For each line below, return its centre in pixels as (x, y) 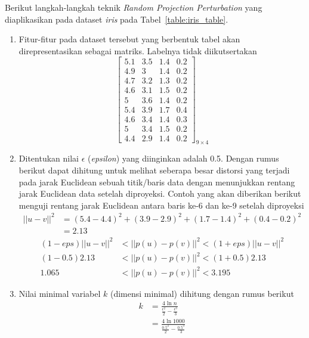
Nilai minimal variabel (60, 293)
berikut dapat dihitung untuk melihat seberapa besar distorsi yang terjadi (154, 170)
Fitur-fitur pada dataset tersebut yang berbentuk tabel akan (129, 39)
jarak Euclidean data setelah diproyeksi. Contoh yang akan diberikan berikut (160, 193)
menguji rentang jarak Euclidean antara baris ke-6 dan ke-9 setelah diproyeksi (161, 205)
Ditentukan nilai (49, 158)
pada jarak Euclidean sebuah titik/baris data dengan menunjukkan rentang (157, 182)
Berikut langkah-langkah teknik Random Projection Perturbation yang (134, 7)
